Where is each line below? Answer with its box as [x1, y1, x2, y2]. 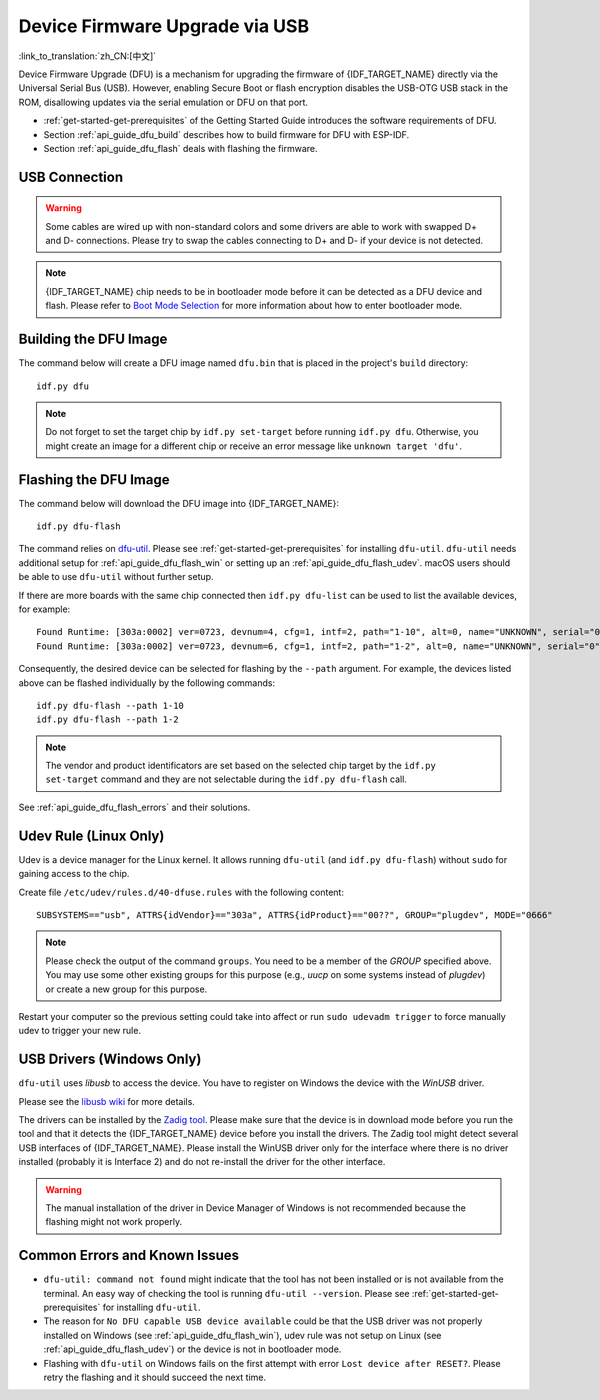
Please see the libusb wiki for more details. [18, 1095, 195, 1107]
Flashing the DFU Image [18, 471, 170, 488]
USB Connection [18, 168, 124, 185]
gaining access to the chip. [18, 868, 130, 880]
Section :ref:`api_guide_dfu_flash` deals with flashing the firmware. [43, 142, 318, 154]
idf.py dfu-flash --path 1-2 [36, 714, 179, 725]
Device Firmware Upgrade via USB [18, 15, 310, 37]
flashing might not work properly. [45, 1216, 183, 1228]
